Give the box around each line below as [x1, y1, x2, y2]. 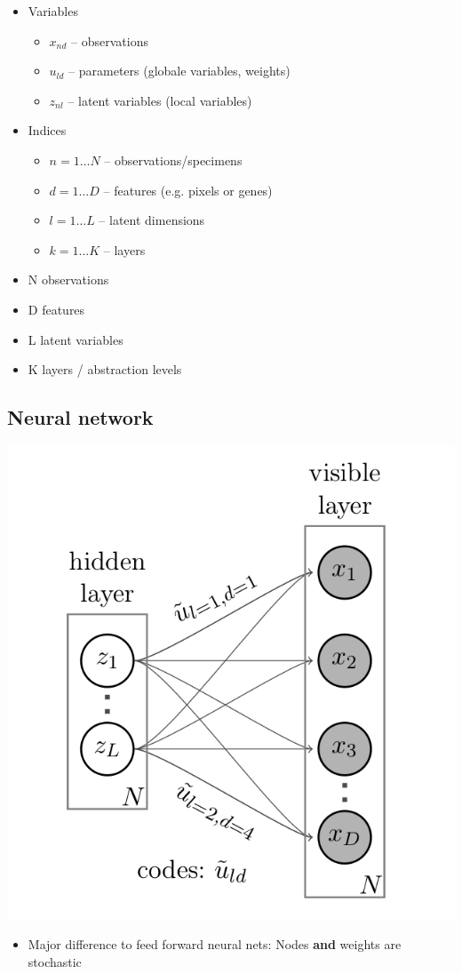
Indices [28, 121, 67, 140]
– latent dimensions [99, 211, 205, 229]
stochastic [28, 952, 82, 970]
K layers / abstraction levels [28, 360, 182, 379]
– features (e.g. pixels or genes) [103, 180, 273, 199]
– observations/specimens [104, 150, 243, 169]
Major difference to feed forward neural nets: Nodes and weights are [28, 935, 402, 954]
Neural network [7, 403, 154, 431]
